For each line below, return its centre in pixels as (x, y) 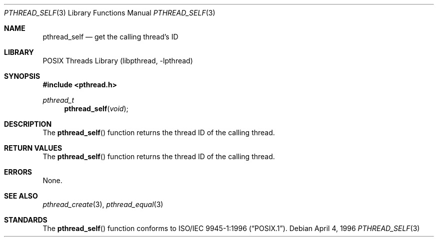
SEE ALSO (21, 196)
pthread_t (58, 100)
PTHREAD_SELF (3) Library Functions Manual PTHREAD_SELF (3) (110, 13)
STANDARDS (26, 220)
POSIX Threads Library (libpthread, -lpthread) (118, 61)
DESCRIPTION (28, 124)
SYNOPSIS (22, 76)
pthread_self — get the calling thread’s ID (110, 37)
